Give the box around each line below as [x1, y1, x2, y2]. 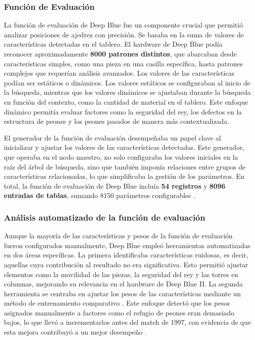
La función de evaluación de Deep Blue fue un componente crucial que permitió [4, 20, 243, 30]
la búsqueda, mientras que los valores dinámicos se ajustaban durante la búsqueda [4, 87, 251, 97]
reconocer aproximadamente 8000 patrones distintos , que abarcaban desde [4, 49, 237, 58]
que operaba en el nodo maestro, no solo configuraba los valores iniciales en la [4, 151, 238, 162]
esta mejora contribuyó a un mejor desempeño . [4, 327, 147, 337]
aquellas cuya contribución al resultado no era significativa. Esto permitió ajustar [4, 259, 248, 269]
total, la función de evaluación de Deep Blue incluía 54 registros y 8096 [4, 180, 226, 191]
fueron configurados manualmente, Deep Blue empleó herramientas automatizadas [4, 240, 251, 250]
